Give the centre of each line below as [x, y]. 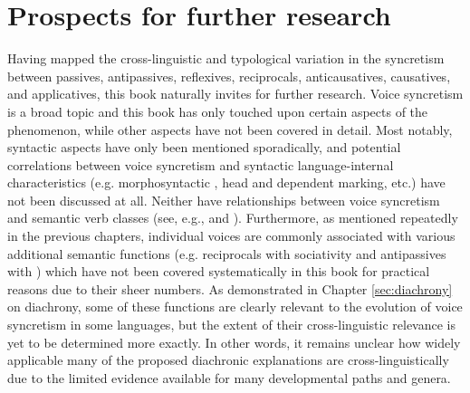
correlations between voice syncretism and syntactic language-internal [201, 164]
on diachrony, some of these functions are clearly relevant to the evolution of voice [235, 307]
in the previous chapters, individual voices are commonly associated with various [231, 236]
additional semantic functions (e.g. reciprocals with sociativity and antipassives [227, 253]
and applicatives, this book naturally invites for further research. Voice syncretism [235, 94]
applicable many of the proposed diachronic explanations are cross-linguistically [228, 360]
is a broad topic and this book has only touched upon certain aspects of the [218, 111]
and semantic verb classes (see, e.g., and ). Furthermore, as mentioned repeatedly [233, 218]
